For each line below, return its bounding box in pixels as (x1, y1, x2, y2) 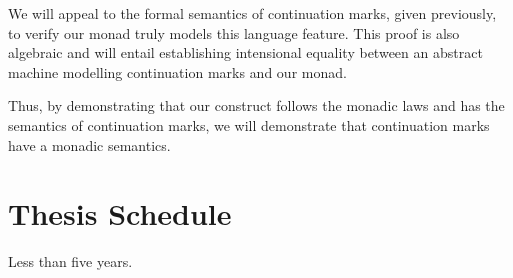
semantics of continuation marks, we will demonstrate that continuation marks (8, 114, 490, 135)
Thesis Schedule (8, 193, 232, 234)
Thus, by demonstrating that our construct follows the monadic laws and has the (8, 95, 505, 116)
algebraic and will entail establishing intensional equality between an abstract (8, 42, 483, 63)
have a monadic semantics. (8, 134, 171, 155)
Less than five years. (8, 251, 133, 272)
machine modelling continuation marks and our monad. (8, 61, 347, 82)
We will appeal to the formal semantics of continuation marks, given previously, (8, 3, 497, 23)
